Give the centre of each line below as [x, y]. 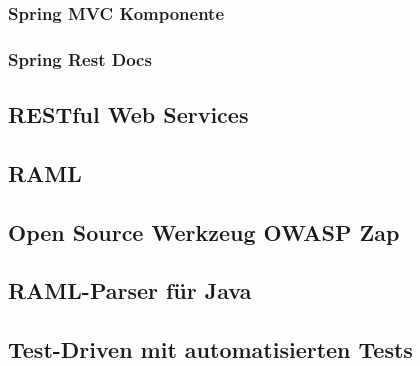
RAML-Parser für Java [130, 290]
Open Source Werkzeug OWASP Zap [204, 231]
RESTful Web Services [128, 114]
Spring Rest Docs [80, 58]
